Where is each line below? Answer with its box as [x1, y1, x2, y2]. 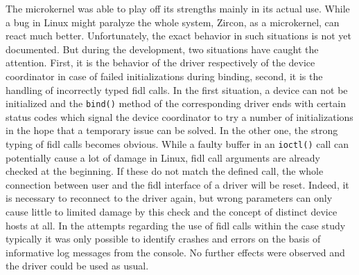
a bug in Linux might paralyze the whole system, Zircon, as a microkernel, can [6, 15, 340, 29]
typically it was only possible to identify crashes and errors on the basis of [6, 231, 321, 246]
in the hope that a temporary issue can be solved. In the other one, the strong [6, 123, 338, 137]
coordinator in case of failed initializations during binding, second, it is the [6, 68, 323, 83]
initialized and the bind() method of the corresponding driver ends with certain [6, 96, 346, 111]
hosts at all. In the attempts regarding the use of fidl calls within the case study [6, 218, 346, 232]
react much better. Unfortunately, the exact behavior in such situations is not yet [6, 28, 352, 43]
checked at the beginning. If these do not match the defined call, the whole [6, 164, 324, 178]
